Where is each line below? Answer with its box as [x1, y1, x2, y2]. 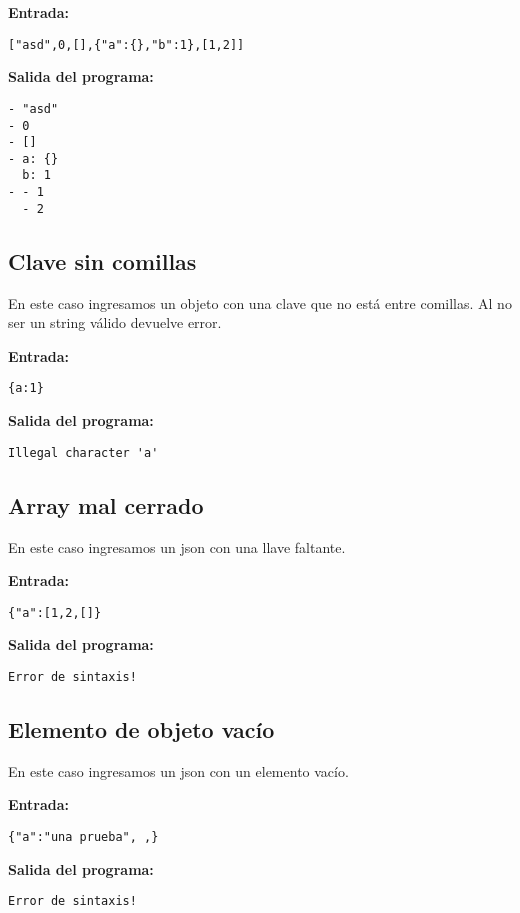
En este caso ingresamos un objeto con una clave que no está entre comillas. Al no [8, 292, 512, 313]
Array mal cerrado [8, 489, 204, 520]
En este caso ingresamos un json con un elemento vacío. [8, 760, 349, 781]
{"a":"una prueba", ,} [8, 830, 159, 845]
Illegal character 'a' [8, 445, 159, 460]
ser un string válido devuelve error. [8, 312, 222, 333]
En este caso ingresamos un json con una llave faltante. [8, 536, 346, 557]
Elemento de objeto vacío [8, 714, 275, 745]
